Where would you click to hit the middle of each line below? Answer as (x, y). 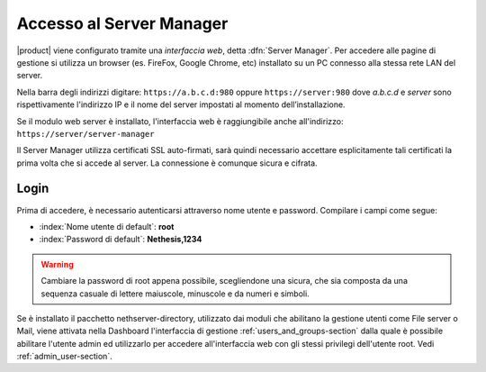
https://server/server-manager (85, 134)
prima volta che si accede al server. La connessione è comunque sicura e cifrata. (167, 163)
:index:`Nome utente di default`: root (107, 226)
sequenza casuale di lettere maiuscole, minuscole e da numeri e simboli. (175, 294)
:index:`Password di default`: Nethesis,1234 (121, 240)
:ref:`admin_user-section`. (64, 357)
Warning (57, 264)
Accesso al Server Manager (122, 23)
